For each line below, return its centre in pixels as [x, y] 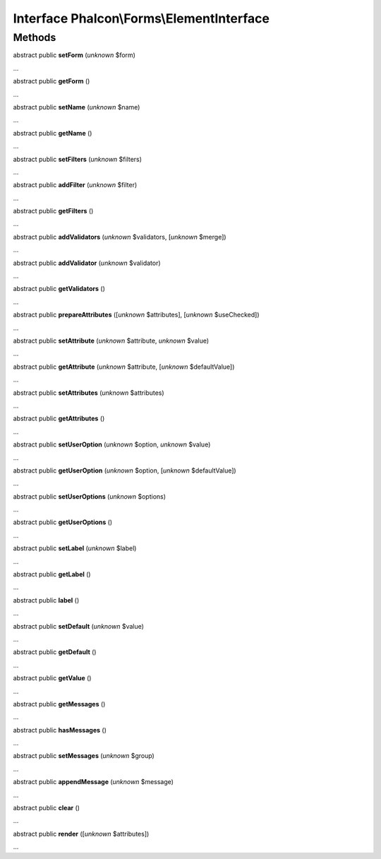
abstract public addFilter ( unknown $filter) [75, 185]
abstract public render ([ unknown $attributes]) [81, 834]
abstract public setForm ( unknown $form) [74, 55]
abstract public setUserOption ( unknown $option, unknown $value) [112, 444]
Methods [35, 37]
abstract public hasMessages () [60, 730]
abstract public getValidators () [59, 289]
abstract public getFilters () [53, 211]
